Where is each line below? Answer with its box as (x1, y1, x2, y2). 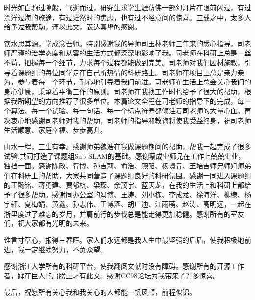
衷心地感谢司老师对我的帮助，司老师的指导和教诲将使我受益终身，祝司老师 (10, 115, 251, 125)
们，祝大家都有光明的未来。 (4, 218, 93, 228)
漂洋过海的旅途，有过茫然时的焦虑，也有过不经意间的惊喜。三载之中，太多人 (4, 12, 251, 22)
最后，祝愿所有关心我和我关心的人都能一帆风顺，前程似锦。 (4, 287, 196, 297)
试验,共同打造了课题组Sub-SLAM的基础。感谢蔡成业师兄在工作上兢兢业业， (4, 151, 245, 161)
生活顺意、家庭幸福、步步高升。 (4, 125, 107, 135)
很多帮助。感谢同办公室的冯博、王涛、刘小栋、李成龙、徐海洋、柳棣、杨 (17, 189, 251, 199)
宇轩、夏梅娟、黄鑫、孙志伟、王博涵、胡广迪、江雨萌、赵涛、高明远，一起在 (4, 199, 251, 209)
